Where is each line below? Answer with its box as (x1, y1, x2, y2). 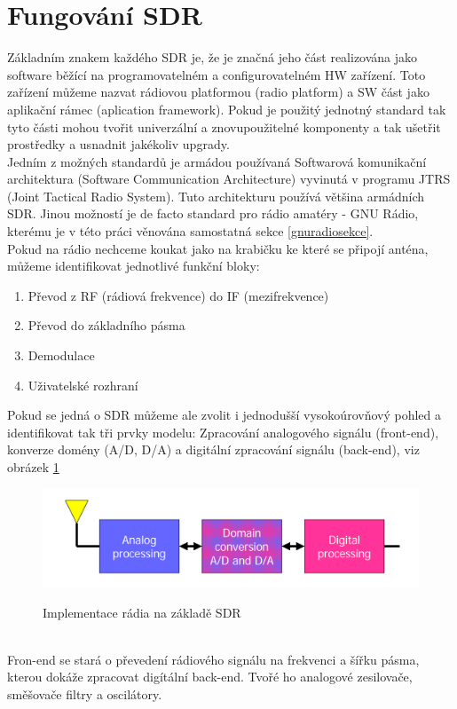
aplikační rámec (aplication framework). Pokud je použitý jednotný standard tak (7, 99, 446, 118)
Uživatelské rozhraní (28, 375, 138, 394)
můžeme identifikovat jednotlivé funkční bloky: (7, 256, 260, 275)
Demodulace (28, 346, 95, 365)
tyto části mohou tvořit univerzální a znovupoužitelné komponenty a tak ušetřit (7, 117, 441, 136)
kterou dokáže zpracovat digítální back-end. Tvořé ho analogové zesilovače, (7, 667, 413, 686)
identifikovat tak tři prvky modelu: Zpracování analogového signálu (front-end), (7, 422, 439, 441)
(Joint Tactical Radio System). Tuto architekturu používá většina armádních (7, 186, 425, 205)
